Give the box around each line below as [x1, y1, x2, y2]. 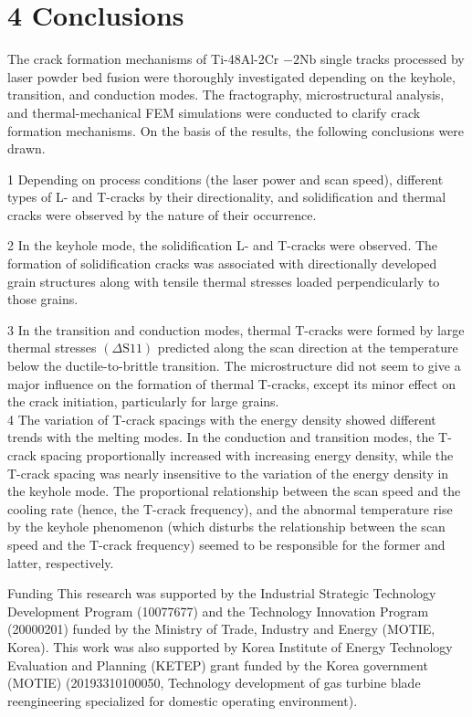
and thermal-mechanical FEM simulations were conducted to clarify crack [7, 102, 421, 121]
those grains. [7, 290, 79, 309]
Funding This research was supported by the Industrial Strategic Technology [7, 584, 436, 603]
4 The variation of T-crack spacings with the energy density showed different [7, 409, 436, 428]
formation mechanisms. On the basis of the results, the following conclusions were [7, 121, 465, 140]
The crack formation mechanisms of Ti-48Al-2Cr [7, 49, 279, 69]
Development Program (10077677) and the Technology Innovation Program [7, 601, 429, 620]
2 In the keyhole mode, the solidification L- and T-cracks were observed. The [7, 236, 438, 255]
